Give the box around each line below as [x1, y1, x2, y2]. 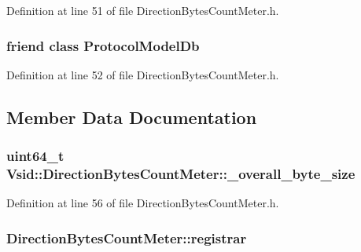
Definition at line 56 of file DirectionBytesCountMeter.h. [6, 195, 279, 211]
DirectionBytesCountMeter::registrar [6, 228, 247, 247]
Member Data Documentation [6, 104, 257, 129]
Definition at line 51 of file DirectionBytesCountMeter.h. [6, 2, 279, 18]
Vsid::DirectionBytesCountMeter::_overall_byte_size [6, 164, 355, 184]
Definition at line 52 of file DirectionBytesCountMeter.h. [6, 66, 279, 82]
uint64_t [6, 146, 64, 166]
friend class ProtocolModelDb [6, 35, 200, 55]
